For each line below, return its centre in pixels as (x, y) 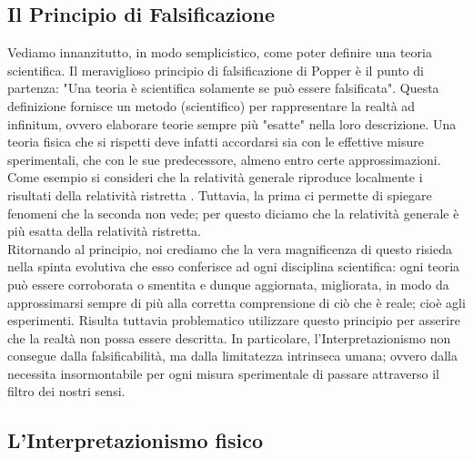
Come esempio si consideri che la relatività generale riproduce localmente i (215, 177)
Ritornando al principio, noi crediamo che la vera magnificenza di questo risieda (230, 248)
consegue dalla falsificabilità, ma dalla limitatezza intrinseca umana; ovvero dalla (232, 356)
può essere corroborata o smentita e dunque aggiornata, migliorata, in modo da (228, 284)
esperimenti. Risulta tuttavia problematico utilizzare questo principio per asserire (234, 320)
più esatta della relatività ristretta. (105, 231)
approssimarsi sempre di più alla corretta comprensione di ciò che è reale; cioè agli (236, 302)
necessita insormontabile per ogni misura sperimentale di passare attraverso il (223, 373)
